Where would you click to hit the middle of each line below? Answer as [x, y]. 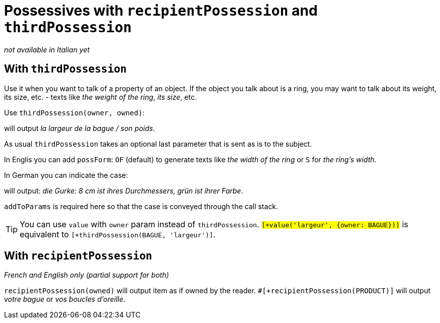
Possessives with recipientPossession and [161, 11]
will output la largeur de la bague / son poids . [80, 128]
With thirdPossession [65, 69]
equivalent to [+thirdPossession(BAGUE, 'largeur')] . [118, 234]
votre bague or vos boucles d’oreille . [65, 299]
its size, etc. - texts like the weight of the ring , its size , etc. [100, 97]
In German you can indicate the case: [66, 175]
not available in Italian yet [47, 49]
